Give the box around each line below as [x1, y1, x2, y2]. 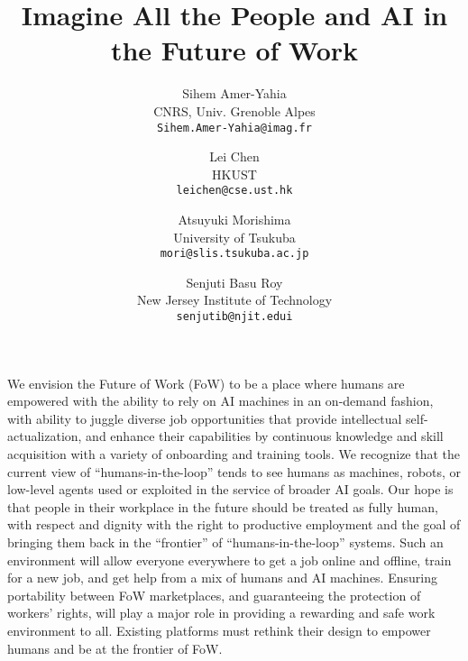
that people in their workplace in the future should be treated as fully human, [7, 497, 438, 516]
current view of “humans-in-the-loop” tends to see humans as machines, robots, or [7, 462, 462, 481]
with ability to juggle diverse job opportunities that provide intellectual [7, 409, 402, 427]
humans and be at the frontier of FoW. [7, 638, 223, 657]
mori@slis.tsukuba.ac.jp [160, 247, 309, 261]
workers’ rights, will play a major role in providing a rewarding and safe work [7, 603, 436, 622]
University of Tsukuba [173, 227, 296, 246]
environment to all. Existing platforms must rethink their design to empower [7, 621, 431, 639]
